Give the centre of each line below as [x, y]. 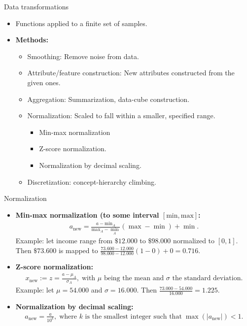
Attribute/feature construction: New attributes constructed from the [131, 73]
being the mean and [134, 278]
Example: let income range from [64, 240]
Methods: [32, 40]
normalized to [194, 240]
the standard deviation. [208, 278]
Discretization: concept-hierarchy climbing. [92, 181]
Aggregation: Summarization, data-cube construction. [108, 99]
